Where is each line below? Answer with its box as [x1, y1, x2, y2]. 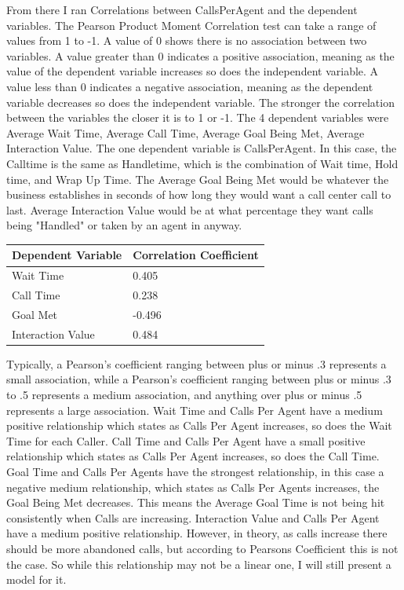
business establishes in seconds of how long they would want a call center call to [6, 186, 391, 203]
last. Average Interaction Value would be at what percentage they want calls [6, 201, 373, 218]
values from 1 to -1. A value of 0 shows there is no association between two [6, 32, 367, 49]
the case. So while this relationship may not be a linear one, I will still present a [6, 555, 391, 572]
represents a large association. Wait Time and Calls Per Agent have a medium [6, 401, 383, 418]
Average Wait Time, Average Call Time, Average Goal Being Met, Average [6, 124, 365, 141]
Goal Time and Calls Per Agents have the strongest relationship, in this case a [6, 464, 384, 480]
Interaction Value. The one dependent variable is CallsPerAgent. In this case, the [6, 140, 397, 156]
